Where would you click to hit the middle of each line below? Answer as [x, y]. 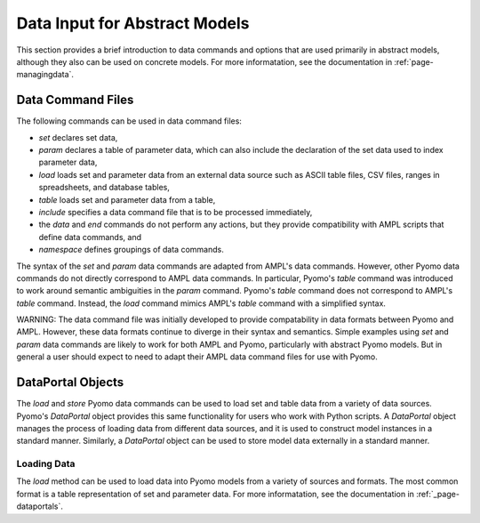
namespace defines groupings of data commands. [131, 250]
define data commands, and [90, 237]
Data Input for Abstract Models [133, 23]
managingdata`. [45, 75]
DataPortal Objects [70, 382]
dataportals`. [40, 506]
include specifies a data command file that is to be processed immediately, [176, 212]
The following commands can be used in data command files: [129, 121]
